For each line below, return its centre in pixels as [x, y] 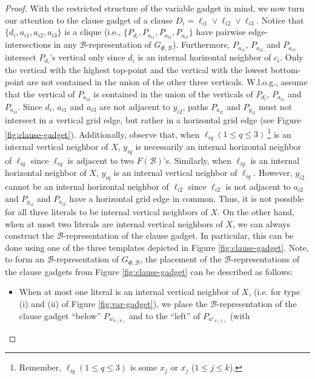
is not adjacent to [258, 186]
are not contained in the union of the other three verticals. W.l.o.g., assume [167, 82]
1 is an [279, 133]
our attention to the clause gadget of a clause [89, 20]
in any [65, 44]
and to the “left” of [164, 315]
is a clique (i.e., [93, 32]
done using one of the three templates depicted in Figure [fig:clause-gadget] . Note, [157, 247]
